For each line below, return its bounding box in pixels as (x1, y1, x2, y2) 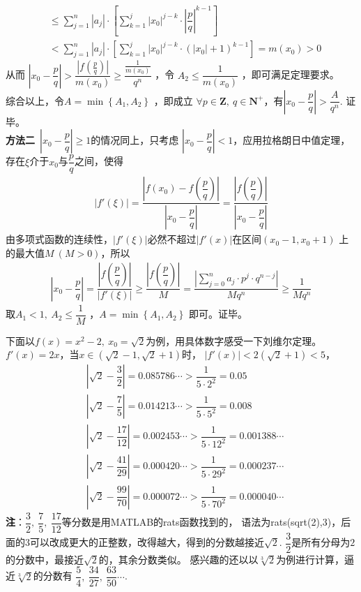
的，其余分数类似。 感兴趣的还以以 (98, 552, 259, 566)
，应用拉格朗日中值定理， (233, 133, 351, 147)
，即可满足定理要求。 (241, 67, 339, 82)
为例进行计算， (276, 552, 345, 566)
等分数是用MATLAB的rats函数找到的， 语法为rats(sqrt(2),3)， (61, 515, 341, 528)
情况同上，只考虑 (100, 133, 179, 147)
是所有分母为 (291, 535, 351, 549)
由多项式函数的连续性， (6, 232, 113, 246)
